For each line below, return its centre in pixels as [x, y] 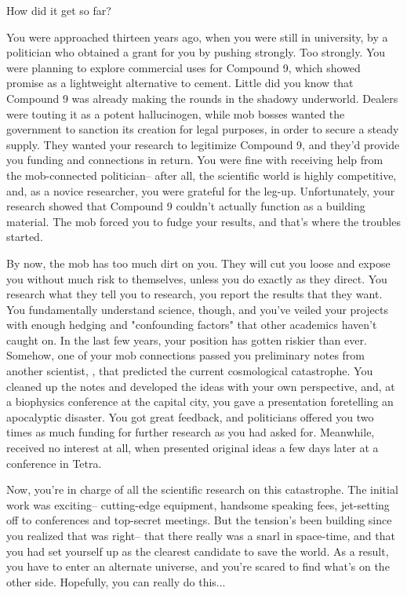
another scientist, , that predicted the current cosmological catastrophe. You [190, 371]
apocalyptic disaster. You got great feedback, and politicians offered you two [190, 416]
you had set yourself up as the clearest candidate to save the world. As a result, [198, 551]
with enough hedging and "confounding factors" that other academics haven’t [192, 325]
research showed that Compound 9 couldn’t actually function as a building [186, 206]
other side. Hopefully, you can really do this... [116, 581]
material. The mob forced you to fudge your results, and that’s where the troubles [203, 221]
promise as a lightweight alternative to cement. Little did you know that [180, 83]
